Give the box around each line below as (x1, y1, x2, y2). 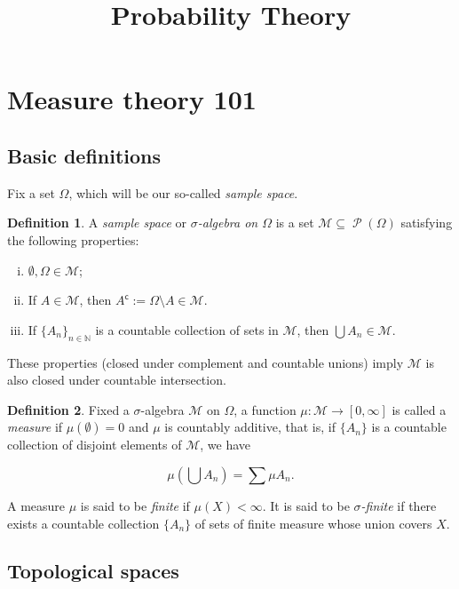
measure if (7, 418, 63, 436)
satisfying (400, 213, 453, 232)
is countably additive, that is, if (164, 418, 336, 436)
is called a (392, 400, 447, 418)
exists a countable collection (7, 513, 160, 532)
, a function (233, 400, 297, 418)
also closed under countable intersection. (7, 370, 226, 389)
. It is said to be (262, 496, 350, 514)
